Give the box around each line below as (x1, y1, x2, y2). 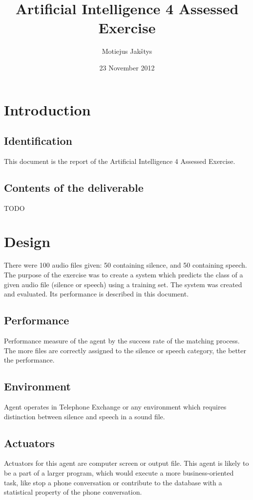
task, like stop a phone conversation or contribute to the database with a (4, 477, 222, 487)
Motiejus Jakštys (102, 46, 152, 56)
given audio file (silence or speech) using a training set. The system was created (4, 279, 242, 289)
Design (4, 231, 51, 251)
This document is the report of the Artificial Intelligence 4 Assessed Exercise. (4, 156, 235, 166)
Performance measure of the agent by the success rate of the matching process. (4, 335, 240, 345)
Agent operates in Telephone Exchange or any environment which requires (4, 401, 227, 411)
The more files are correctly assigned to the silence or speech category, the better (4, 345, 247, 355)
